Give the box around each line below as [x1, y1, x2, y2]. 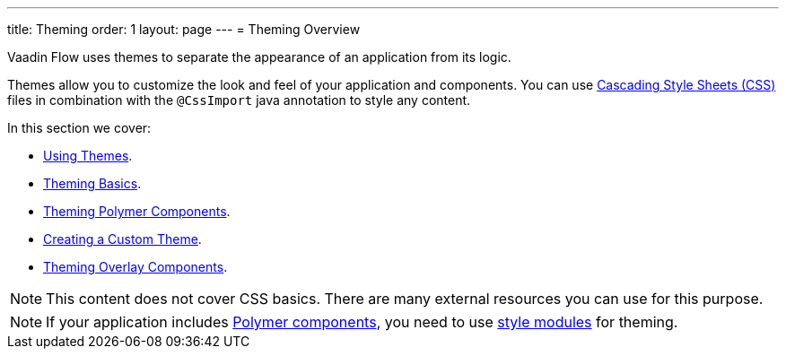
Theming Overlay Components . [43, 259, 228, 274]
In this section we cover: [7, 120, 152, 135]
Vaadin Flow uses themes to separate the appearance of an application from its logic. [7, 49, 511, 65]
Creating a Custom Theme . [43, 231, 202, 247]
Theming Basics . [43, 176, 142, 191]
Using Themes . [43, 148, 133, 163]
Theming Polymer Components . [43, 204, 231, 219]
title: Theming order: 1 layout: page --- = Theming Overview [7, 22, 361, 37]
